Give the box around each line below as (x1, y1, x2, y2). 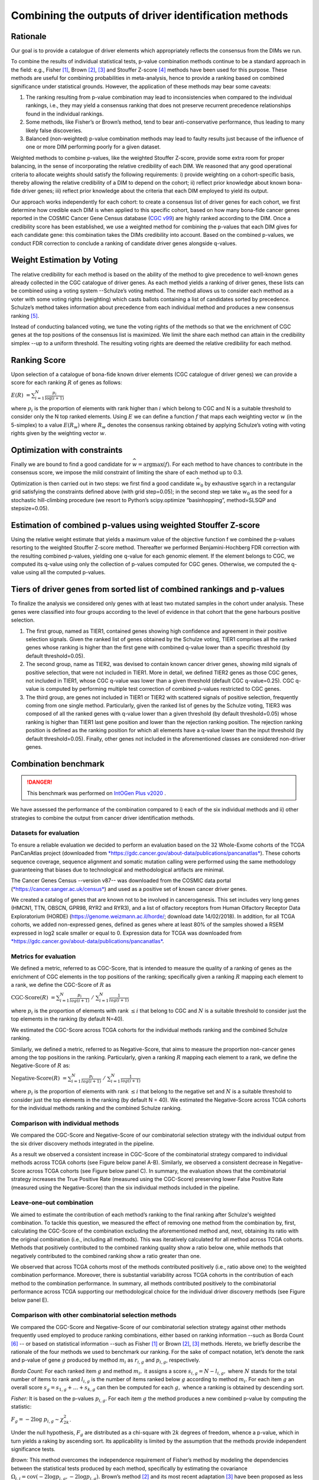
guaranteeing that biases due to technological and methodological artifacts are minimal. (11, 866, 224, 873)
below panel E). (11, 1296, 49, 1304)
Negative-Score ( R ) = (11, 1075, 67, 1082)
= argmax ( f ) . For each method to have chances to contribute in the (138, 461, 303, 468)
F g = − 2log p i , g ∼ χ (11, 1416, 64, 1424)
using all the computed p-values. (25, 569, 106, 576)
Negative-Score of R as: (11, 1062, 70, 1069)
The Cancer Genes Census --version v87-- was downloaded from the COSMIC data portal (11, 877, 232, 884)
